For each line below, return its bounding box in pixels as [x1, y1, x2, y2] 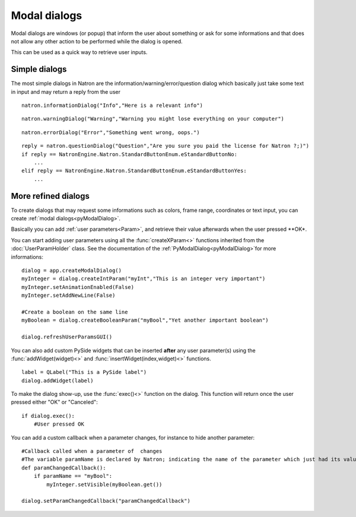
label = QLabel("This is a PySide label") [21, 369, 147, 376]
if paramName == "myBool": [33, 472, 113, 480]
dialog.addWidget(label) [21, 377, 94, 384]
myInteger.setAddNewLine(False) [21, 292, 116, 299]
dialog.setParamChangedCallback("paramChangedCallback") [21, 497, 191, 505]
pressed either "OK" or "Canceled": [11, 398, 98, 406]
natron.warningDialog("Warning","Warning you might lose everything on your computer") [21, 116, 285, 122]
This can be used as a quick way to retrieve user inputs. [11, 49, 148, 56]
